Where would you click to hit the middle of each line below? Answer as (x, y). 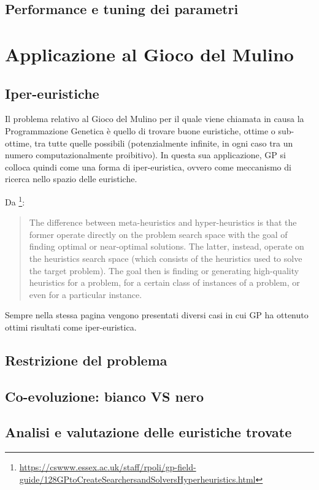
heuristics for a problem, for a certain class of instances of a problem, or (164, 282)
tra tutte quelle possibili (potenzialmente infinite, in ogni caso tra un (164, 143)
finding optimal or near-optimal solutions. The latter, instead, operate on (167, 246)
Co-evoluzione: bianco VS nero (104, 396)
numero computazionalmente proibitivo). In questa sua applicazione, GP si (145, 155)
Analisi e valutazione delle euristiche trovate (148, 432)
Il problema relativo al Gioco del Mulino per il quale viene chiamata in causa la (155, 119)
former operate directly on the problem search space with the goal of (158, 234)
